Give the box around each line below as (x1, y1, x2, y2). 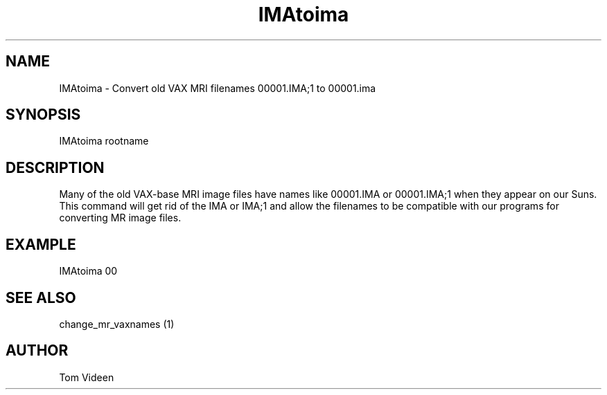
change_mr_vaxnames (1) (59, 318, 175, 330)
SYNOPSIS (6, 106, 81, 124)
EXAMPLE (6, 235, 76, 253)
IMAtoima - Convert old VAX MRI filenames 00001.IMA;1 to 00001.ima (59, 82, 376, 94)
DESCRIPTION (6, 158, 105, 176)
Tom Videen (59, 371, 114, 383)
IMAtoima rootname (59, 135, 149, 147)
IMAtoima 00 (59, 265, 118, 277)
